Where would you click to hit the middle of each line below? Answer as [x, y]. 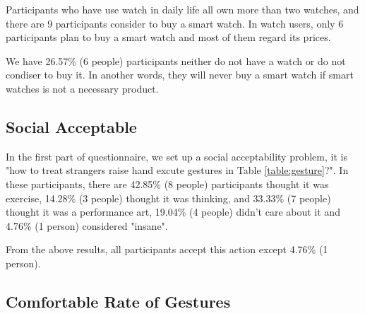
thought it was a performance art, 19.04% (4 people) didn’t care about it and [173, 212]
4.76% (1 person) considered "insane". [87, 225]
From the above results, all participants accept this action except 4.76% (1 [167, 249]
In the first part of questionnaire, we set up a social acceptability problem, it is [176, 156]
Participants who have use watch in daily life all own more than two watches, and [182, 9]
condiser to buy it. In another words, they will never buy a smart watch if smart [180, 75]
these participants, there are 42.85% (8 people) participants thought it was [167, 184]
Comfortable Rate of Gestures [118, 301]
